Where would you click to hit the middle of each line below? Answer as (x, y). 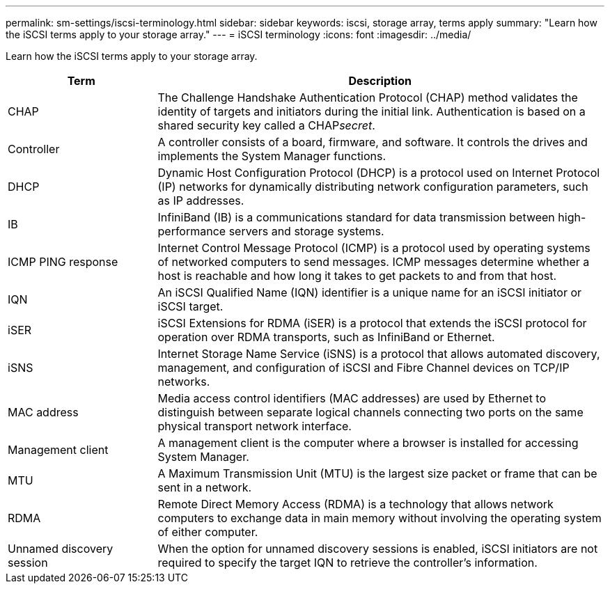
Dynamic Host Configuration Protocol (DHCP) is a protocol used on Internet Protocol (379, 173)
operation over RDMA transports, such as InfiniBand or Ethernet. (326, 337)
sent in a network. (205, 487)
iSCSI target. (190, 306)
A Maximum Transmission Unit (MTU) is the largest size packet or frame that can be (377, 473)
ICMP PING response (63, 262)
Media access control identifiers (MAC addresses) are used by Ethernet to (352, 398)
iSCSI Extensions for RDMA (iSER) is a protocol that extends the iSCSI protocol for (372, 323)
